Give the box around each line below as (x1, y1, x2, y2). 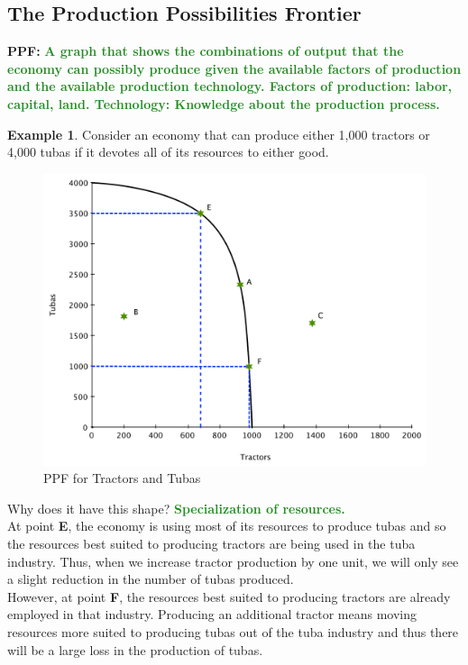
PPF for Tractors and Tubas (43, 469, 201, 487)
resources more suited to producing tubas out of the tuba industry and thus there (7, 622, 459, 641)
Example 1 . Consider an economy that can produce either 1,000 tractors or (7, 124, 430, 143)
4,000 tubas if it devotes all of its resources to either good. (7, 142, 329, 161)
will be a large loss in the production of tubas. (7, 640, 263, 659)
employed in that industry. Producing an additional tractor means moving (7, 605, 418, 624)
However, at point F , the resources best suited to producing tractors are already (7, 587, 451, 606)
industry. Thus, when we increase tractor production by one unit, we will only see (7, 551, 459, 570)
